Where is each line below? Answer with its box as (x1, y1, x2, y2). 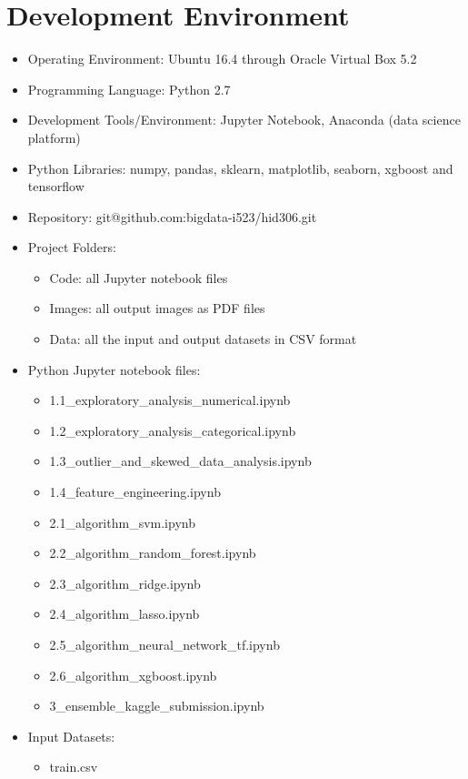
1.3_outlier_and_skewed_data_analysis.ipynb (49, 451, 312, 470)
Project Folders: (27, 238, 116, 257)
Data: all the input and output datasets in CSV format (49, 329, 357, 349)
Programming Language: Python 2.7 (27, 79, 231, 98)
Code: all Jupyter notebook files (49, 268, 228, 287)
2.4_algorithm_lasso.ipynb (49, 604, 200, 623)
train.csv (49, 757, 98, 776)
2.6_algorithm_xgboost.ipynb (49, 665, 217, 684)
